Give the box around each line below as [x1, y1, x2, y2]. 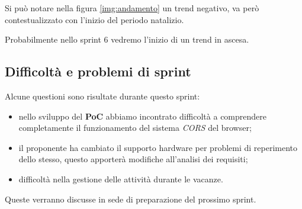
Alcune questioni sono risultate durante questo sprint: [5, 89, 200, 102]
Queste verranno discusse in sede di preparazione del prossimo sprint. [5, 192, 256, 205]
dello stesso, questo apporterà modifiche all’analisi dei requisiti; [18, 153, 248, 165]
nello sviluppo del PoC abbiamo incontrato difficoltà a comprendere [18, 110, 266, 122]
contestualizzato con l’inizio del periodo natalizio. [5, 13, 184, 25]
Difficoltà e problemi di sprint [5, 62, 191, 81]
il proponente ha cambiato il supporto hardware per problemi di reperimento [18, 141, 298, 153]
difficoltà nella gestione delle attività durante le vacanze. [18, 172, 223, 185]
